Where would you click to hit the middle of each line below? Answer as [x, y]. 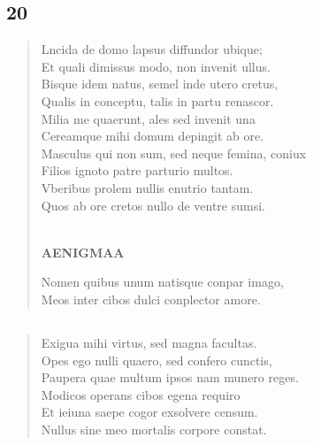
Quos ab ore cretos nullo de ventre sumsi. [153, 205]
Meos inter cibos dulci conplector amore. [151, 299]
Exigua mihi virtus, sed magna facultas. [149, 342]
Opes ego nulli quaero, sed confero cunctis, [156, 360]
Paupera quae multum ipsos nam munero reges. [170, 377]
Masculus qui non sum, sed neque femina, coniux [174, 153]
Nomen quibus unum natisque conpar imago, [162, 282]
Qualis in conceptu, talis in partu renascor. [157, 100]
